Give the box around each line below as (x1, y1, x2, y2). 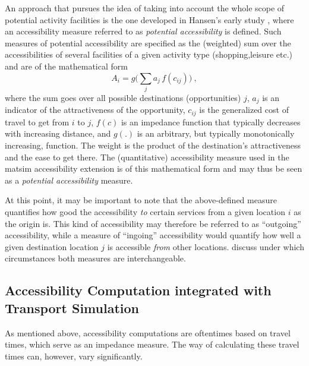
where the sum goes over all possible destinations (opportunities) (5, 91, 241, 103)
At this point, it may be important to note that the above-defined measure (5, 194, 277, 206)
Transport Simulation (5, 298, 139, 317)
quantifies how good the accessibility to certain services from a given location (5, 205, 285, 217)
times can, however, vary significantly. (5, 349, 143, 362)
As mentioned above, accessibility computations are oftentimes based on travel (5, 326, 291, 339)
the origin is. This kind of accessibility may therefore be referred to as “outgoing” (5, 217, 301, 229)
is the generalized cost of (199, 103, 289, 116)
